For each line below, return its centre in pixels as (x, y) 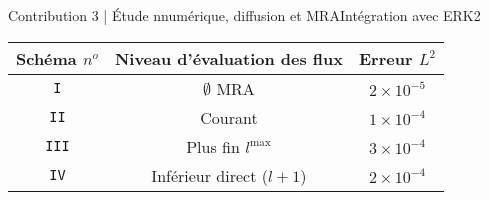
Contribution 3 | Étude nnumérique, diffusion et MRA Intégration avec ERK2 (244, 15)
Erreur (386, 58)
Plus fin (213, 146)
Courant (229, 117)
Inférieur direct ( (209, 175)
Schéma (46, 58)
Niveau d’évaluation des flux (229, 58)
